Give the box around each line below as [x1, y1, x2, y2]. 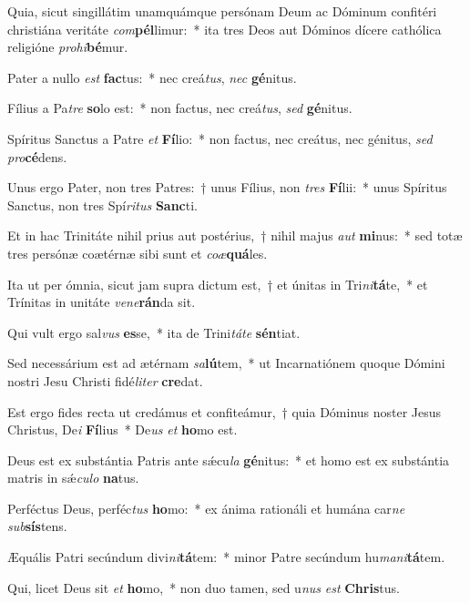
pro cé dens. [7, 147, 67, 166]
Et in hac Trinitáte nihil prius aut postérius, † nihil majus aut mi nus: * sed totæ [7, 226, 463, 245]
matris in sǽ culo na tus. [7, 468, 139, 487]
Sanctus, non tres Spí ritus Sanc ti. [7, 195, 198, 214]
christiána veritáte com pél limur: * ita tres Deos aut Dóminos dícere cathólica [7, 19, 442, 38]
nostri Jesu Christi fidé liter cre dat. [7, 371, 203, 390]
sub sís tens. [7, 516, 67, 536]
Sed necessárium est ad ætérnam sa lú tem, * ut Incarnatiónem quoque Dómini [7, 353, 445, 373]
